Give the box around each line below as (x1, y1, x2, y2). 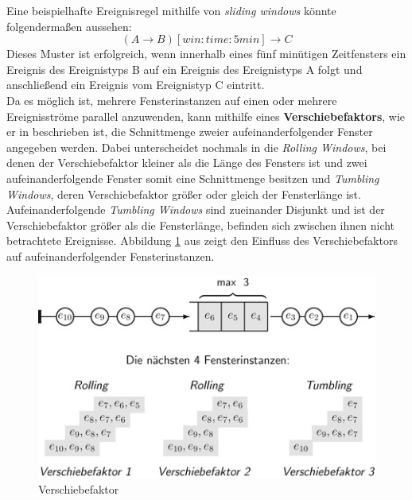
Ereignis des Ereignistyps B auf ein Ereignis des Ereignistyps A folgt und (6, 60, 363, 77)
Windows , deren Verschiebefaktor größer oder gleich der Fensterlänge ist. (6, 185, 361, 202)
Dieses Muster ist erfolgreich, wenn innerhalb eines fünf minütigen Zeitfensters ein (6, 45, 406, 62)
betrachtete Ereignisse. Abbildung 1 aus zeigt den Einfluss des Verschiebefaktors (6, 232, 398, 249)
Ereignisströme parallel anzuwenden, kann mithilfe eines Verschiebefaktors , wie (6, 107, 406, 124)
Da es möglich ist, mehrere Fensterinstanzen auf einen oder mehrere (6, 91, 337, 108)
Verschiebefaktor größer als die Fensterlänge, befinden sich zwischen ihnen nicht (6, 216, 395, 233)
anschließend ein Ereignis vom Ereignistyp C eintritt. (6, 76, 265, 93)
